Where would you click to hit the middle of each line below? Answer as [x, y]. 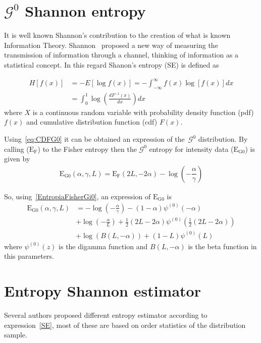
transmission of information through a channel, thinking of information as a [121, 55]
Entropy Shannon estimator [102, 291]
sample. [16, 335]
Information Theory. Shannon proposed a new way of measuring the [111, 45]
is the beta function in [222, 246]
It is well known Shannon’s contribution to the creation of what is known [117, 35]
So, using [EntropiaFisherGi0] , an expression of [77, 196]
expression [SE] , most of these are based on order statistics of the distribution [125, 325]
